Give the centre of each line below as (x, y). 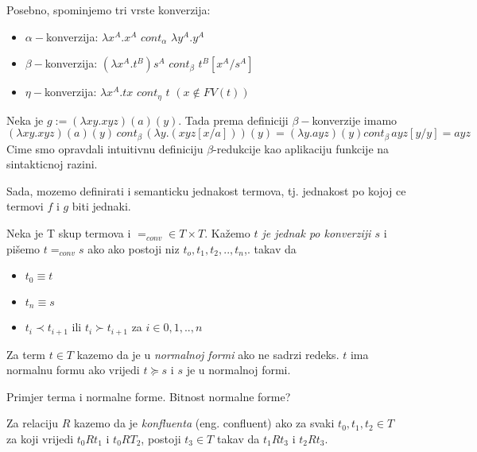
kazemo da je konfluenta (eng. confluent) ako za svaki (204, 423)
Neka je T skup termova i (69, 233)
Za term (26, 354)
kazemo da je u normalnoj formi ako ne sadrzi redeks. (208, 354)
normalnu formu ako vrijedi (73, 370)
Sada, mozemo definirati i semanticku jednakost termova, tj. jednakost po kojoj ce (206, 190)
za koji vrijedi (40, 438)
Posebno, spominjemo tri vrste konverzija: (109, 10)
